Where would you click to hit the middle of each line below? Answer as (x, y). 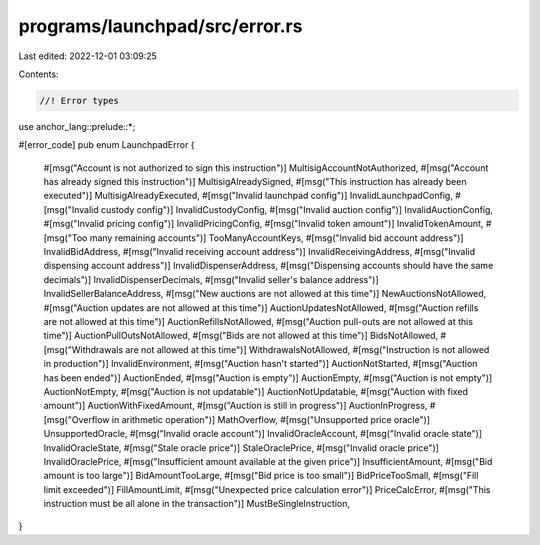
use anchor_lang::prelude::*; (77, 126)
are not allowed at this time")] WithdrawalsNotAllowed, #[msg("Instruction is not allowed (307, 349)
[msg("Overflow (76, 419)
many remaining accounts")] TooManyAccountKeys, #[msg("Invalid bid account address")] (276, 237)
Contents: (38, 74)
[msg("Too (65, 237)
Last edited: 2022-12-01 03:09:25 (87, 56)
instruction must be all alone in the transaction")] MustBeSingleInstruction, (196, 504)
